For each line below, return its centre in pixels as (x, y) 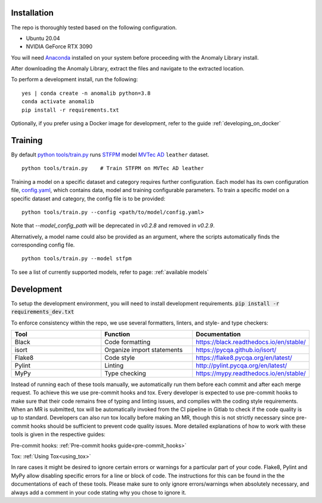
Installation (32, 13)
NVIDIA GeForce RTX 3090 (59, 47)
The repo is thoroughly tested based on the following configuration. (94, 27)
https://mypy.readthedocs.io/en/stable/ (251, 373)
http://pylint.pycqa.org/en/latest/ (241, 365)
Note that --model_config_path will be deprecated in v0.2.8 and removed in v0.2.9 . (113, 226)
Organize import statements (144, 350)
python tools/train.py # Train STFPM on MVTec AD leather (113, 168)
